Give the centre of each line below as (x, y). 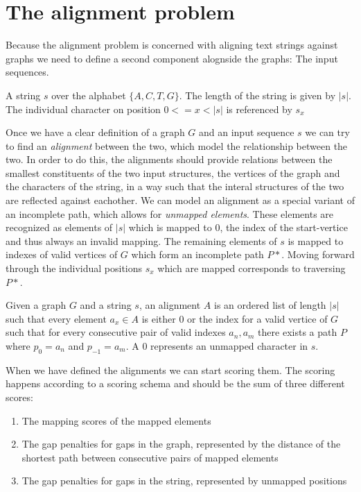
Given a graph (36, 305)
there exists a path (298, 332)
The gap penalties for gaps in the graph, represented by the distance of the (181, 444)
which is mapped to (170, 227)
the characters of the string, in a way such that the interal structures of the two (175, 186)
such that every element (56, 318)
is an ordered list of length (270, 305)
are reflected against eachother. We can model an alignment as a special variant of (180, 200)
